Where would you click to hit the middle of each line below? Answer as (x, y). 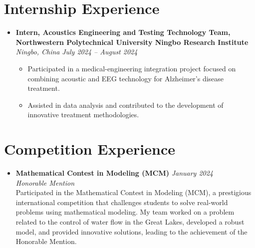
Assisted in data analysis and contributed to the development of (126, 105)
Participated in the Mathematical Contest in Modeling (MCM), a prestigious (133, 192)
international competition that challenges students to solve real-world (122, 202)
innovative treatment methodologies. (83, 115)
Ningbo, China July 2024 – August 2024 (77, 52)
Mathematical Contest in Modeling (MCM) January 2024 (115, 173)
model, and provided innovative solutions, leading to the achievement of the (131, 231)
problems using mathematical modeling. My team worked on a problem (125, 212)
